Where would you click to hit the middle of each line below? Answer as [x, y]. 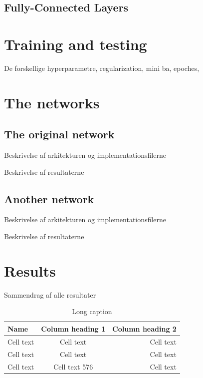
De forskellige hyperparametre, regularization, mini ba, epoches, [102, 68]
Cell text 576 [73, 366]
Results [30, 270]
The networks [52, 102]
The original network [59, 134]
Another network [49, 198]
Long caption [92, 311]
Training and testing [76, 44]
